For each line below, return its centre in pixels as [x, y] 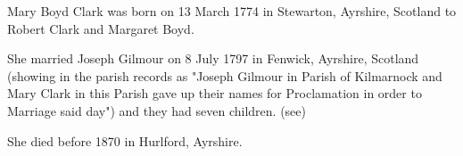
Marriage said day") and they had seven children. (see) [157, 110]
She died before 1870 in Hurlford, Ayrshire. [125, 140]
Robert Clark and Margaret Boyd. [101, 28]
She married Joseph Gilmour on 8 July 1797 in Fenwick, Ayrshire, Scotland [213, 58]
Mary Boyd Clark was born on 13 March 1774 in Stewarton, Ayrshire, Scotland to [232, 11]
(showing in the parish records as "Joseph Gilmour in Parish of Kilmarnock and [225, 75]
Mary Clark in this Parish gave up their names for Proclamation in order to [215, 93]
